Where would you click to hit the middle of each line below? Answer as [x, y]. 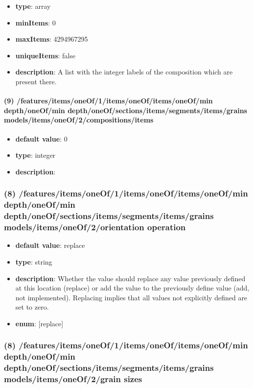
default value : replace [50, 245]
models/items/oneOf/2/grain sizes [73, 379]
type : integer [35, 155]
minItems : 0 [35, 22]
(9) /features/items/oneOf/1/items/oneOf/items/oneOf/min [108, 101]
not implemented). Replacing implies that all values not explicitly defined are [131, 297]
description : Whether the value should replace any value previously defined [130, 278]
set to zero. [32, 307]
